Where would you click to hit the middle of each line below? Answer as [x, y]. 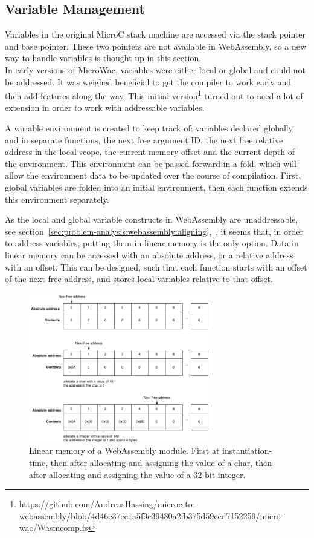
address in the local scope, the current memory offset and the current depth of [150, 152]
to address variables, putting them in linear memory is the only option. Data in [152, 243]
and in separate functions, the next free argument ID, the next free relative [144, 139]
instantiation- [247, 451]
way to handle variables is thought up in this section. [103, 58]
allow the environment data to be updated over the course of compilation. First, [153, 175]
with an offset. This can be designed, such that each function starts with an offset [156, 267]
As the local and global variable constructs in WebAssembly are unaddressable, [152, 219]
